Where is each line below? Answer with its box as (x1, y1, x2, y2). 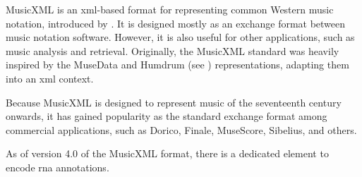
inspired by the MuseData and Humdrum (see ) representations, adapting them (6, 57, 349, 72)
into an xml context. (6, 71, 94, 85)
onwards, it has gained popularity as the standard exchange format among (6, 109, 327, 123)
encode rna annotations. (6, 159, 109, 174)
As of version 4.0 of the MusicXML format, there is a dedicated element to (6, 146, 329, 161)
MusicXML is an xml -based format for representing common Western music (6, 2, 334, 16)
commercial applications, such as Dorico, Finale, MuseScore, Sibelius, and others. (6, 122, 357, 137)
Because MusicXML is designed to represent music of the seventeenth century (6, 94, 342, 109)
